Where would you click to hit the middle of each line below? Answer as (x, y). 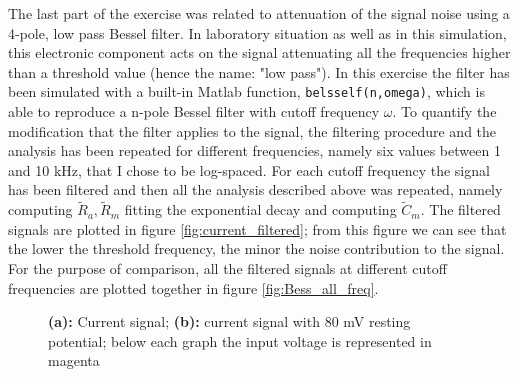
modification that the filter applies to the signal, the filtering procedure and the (252, 130)
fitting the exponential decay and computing (260, 209)
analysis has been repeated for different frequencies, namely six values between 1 (254, 150)
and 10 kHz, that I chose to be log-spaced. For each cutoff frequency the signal (249, 169)
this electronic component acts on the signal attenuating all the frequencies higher (259, 52)
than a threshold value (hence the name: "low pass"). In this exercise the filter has (259, 71)
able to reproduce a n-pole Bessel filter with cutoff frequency (194, 111)
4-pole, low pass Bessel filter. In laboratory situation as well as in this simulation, (257, 32)
